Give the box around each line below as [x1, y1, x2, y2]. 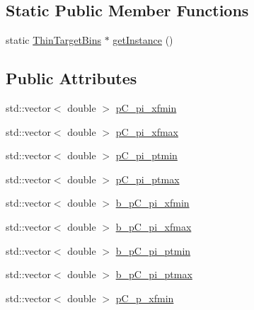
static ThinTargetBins [6, 33, 101, 47]
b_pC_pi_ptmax [115, 267, 192, 282]
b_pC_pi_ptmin [115, 243, 191, 258]
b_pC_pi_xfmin [115, 195, 190, 210]
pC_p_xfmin [115, 290, 174, 305]
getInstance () [112, 33, 173, 47]
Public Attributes [6, 67, 137, 89]
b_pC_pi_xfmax [115, 219, 192, 234]
